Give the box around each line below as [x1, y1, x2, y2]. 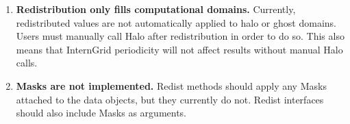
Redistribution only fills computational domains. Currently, [16, 2, 296, 16]
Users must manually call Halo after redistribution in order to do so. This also [16, 29, 345, 43]
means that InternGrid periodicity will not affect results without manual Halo [16, 42, 343, 56]
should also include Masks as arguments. [16, 106, 187, 120]
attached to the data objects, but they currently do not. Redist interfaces [16, 92, 324, 106]
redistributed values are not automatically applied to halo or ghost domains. [16, 15, 336, 29]
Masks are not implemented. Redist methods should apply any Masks [16, 78, 327, 92]
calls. [16, 55, 38, 70]
